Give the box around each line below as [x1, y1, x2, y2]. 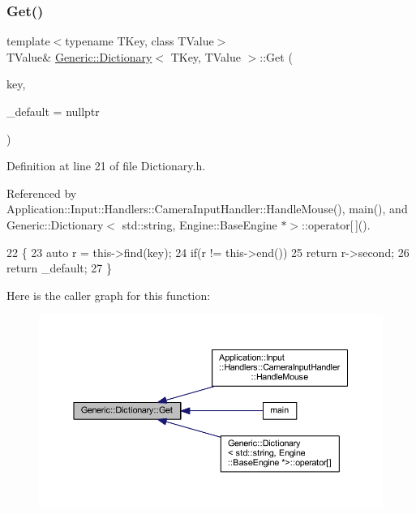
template [6, 32, 50, 49]
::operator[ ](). [302, 216, 371, 233]
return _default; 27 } [6, 259, 113, 276]
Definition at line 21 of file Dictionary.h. [6, 157, 206, 174]
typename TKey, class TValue [65, 32, 214, 49]
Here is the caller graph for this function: [6, 286, 211, 303]
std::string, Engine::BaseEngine [122, 216, 277, 233]
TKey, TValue [170, 48, 241, 65]
